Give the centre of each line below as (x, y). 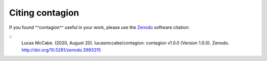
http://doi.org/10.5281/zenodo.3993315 (61, 50)
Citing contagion (44, 13)
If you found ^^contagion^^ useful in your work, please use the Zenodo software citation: (99, 27)
